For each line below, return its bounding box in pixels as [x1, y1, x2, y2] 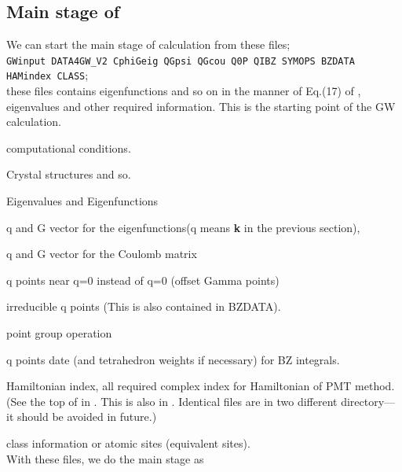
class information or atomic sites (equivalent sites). [6, 435, 250, 452]
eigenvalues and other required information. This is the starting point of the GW [6, 98, 396, 114]
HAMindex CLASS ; [6, 67, 89, 83]
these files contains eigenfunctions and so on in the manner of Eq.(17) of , [6, 83, 361, 99]
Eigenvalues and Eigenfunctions [6, 193, 159, 209]
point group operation [6, 325, 112, 341]
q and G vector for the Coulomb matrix [6, 245, 197, 262]
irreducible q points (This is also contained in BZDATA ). [6, 298, 281, 315]
